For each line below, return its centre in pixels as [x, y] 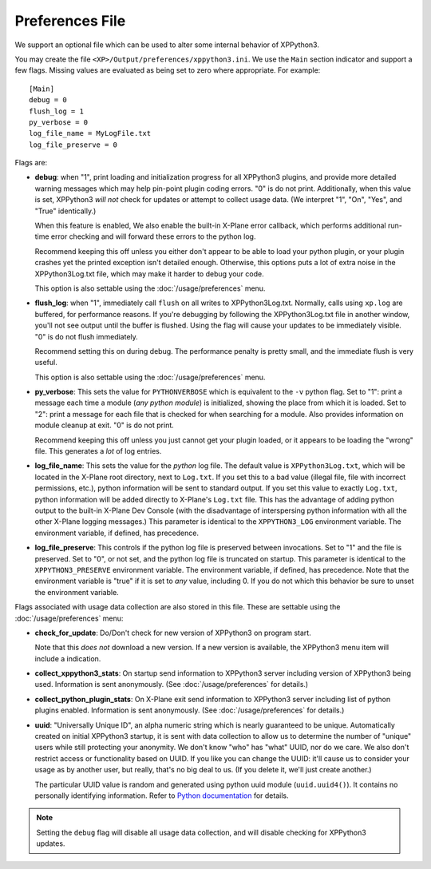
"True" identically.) [65, 211]
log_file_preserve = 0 [73, 145]
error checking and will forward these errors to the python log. [153, 236]
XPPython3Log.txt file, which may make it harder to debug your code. [149, 274]
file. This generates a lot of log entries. [98, 451]
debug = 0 [48, 100]
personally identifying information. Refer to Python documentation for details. [162, 796]
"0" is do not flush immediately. [87, 336]
